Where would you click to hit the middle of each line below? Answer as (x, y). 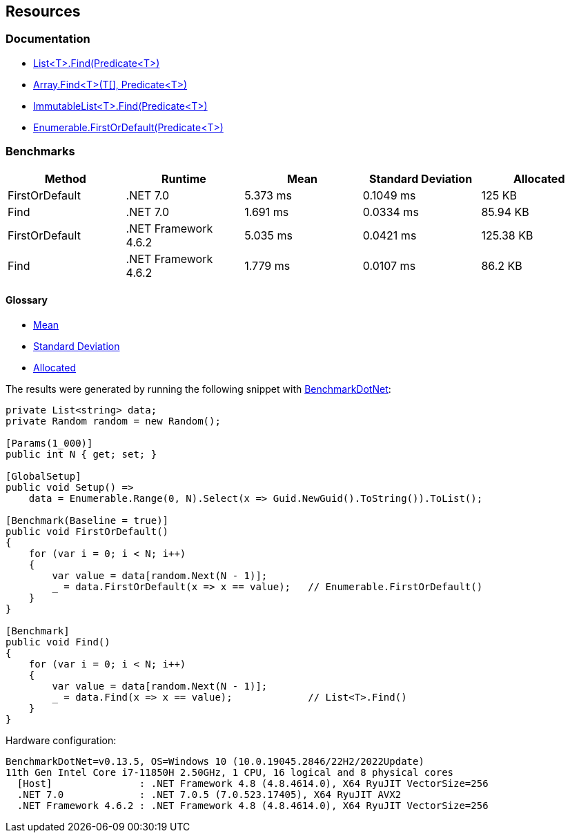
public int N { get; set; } (81, 454)
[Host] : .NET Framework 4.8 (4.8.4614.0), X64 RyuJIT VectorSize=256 (253, 783)
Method (65, 178)
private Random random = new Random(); (113, 421)
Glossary (27, 300)
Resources (43, 11)
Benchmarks (40, 152)
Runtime (184, 178)
